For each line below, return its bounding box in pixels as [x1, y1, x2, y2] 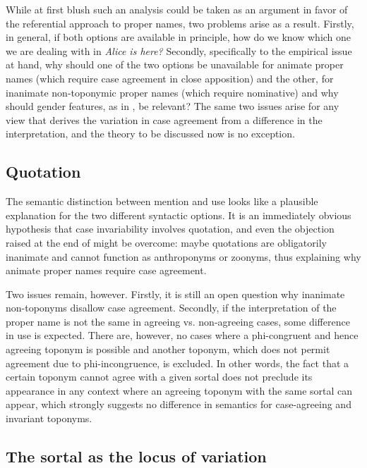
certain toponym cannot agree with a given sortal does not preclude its [6, 369, 313, 384]
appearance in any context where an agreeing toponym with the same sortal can [6, 383, 353, 398]
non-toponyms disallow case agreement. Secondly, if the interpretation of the [6, 300, 337, 315]
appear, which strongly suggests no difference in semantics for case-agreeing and [6, 397, 351, 412]
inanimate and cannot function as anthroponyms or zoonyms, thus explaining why [6, 249, 361, 264]
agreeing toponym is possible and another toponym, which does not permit [6, 342, 330, 357]
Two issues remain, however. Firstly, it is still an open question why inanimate [6, 286, 345, 301]
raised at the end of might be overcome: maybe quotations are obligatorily [6, 235, 327, 250]
